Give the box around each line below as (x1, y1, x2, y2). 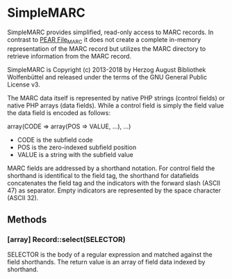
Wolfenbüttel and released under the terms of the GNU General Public (7, 73, 207, 81)
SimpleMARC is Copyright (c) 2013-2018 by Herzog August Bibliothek (7, 65, 206, 74)
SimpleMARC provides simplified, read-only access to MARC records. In (7, 28, 214, 36)
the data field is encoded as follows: (7, 108, 111, 116)
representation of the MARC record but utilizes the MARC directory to (7, 44, 206, 53)
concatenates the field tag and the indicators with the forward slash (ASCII (7, 179, 221, 187)
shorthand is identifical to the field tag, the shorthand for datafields (7, 171, 199, 179)
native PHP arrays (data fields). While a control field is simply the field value (7, 101, 224, 110)
